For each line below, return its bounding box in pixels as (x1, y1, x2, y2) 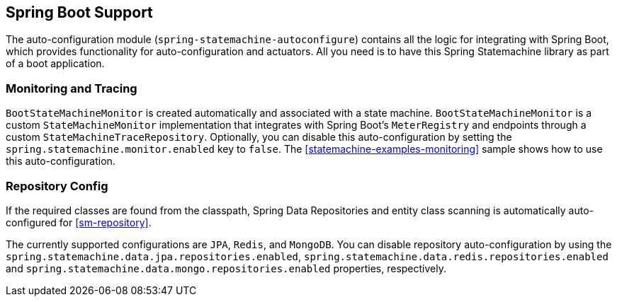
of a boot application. (6, 57, 105, 70)
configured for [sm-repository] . (6, 216, 152, 228)
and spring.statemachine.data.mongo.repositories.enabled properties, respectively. (6, 262, 446, 274)
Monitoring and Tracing (6, 81, 137, 95)
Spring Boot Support (6, 4, 153, 21)
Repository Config (6, 178, 108, 193)
